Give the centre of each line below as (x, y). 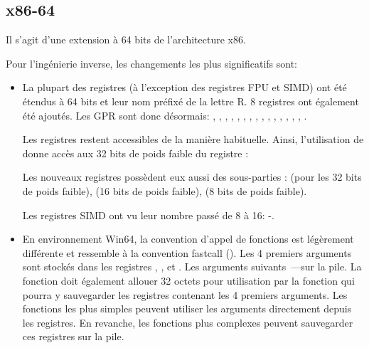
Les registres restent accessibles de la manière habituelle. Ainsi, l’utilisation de (193, 139)
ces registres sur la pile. (73, 336)
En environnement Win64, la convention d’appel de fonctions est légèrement (188, 239)
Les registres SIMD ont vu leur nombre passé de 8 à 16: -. (148, 215)
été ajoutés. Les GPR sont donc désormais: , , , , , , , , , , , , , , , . (165, 115)
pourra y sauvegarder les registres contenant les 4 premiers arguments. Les (185, 294)
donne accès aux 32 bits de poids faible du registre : (135, 153)
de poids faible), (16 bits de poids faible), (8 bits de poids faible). (165, 190)
